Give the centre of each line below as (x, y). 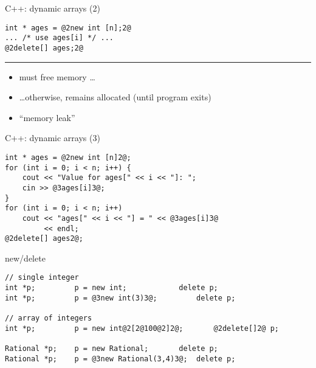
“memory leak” (47, 117)
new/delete (25, 258)
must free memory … (57, 76)
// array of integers (49, 318)
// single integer (42, 278)
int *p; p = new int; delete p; (112, 288)
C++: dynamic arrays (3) (53, 138)
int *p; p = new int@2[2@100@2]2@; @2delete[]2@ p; (142, 328)
